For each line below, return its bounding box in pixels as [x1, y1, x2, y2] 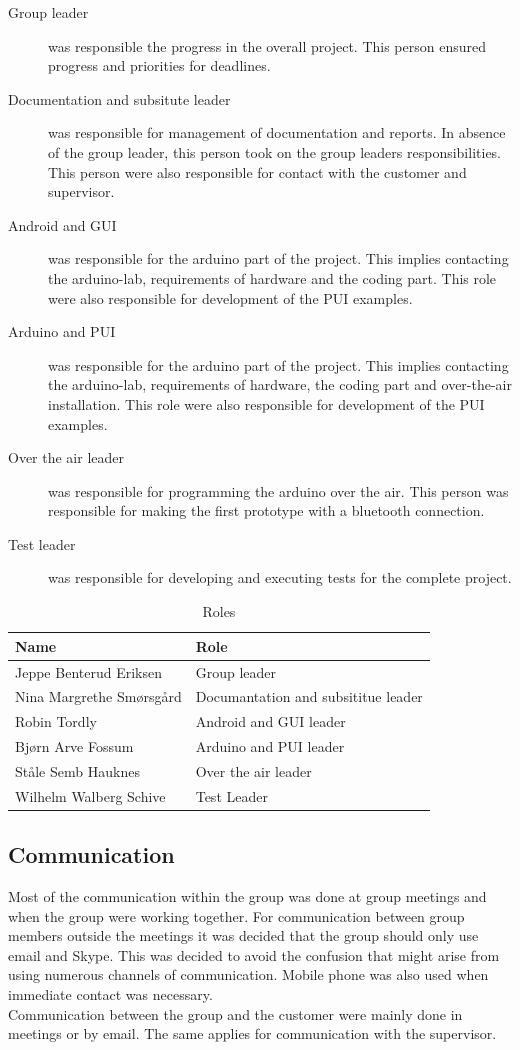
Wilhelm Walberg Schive [15, 785, 166, 806]
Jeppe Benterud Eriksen [15, 661, 162, 682]
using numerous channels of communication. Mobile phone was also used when [8, 964, 489, 985]
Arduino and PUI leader [195, 736, 345, 757]
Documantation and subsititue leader [195, 686, 423, 707]
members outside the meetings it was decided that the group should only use [8, 925, 479, 946]
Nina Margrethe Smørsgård [15, 686, 182, 707]
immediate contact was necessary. [8, 983, 213, 1004]
